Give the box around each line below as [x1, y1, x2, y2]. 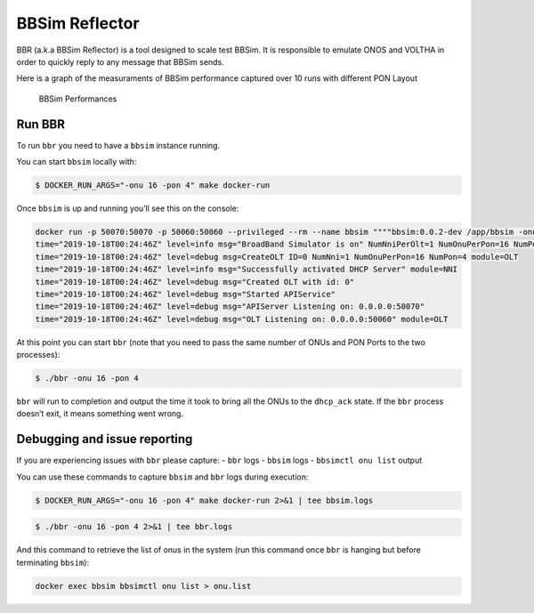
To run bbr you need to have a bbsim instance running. [16, 140, 221, 150]
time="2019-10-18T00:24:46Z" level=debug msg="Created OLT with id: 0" [35, 277, 355, 286]
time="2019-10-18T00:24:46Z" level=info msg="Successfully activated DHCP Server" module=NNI [35, 264, 458, 275]
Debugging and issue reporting [16, 432, 193, 447]
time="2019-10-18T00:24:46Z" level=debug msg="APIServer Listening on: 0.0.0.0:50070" [35, 302, 425, 311]
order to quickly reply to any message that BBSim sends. [16, 56, 224, 67]
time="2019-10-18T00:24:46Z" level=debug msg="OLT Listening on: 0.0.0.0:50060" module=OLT [35, 314, 449, 324]
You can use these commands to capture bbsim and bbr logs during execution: [16, 472, 309, 482]
